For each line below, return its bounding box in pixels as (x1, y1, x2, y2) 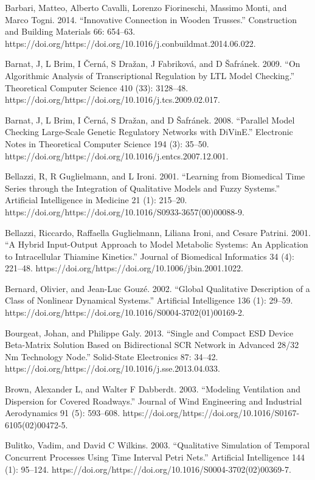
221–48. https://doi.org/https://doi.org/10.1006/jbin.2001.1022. (5, 262, 243, 274)
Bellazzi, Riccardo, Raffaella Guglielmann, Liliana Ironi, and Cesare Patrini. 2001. (5, 226, 311, 238)
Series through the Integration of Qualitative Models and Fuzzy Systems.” (5, 181, 280, 194)
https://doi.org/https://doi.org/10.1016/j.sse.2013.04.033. (5, 362, 220, 375)
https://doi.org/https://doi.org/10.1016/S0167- (122, 406, 300, 419)
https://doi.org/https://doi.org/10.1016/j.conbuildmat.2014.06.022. (5, 37, 256, 49)
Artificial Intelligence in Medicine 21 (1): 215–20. (5, 193, 187, 206)
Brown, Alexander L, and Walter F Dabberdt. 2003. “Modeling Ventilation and (5, 383, 300, 395)
